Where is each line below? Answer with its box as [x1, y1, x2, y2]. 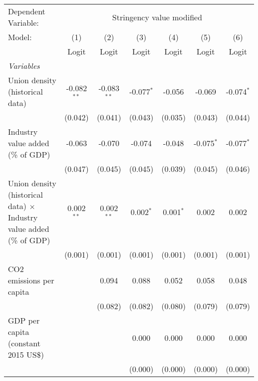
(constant [8, 337, 41, 349]
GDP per [8, 315, 40, 326]
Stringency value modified [112, 11, 202, 23]
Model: [8, 31, 32, 43]
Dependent [8, 5, 46, 17]
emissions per [8, 274, 55, 286]
